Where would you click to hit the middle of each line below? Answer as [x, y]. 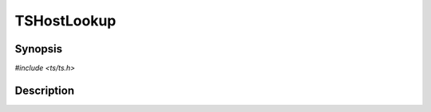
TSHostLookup [65, 21]
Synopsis [39, 49]
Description [45, 90]
